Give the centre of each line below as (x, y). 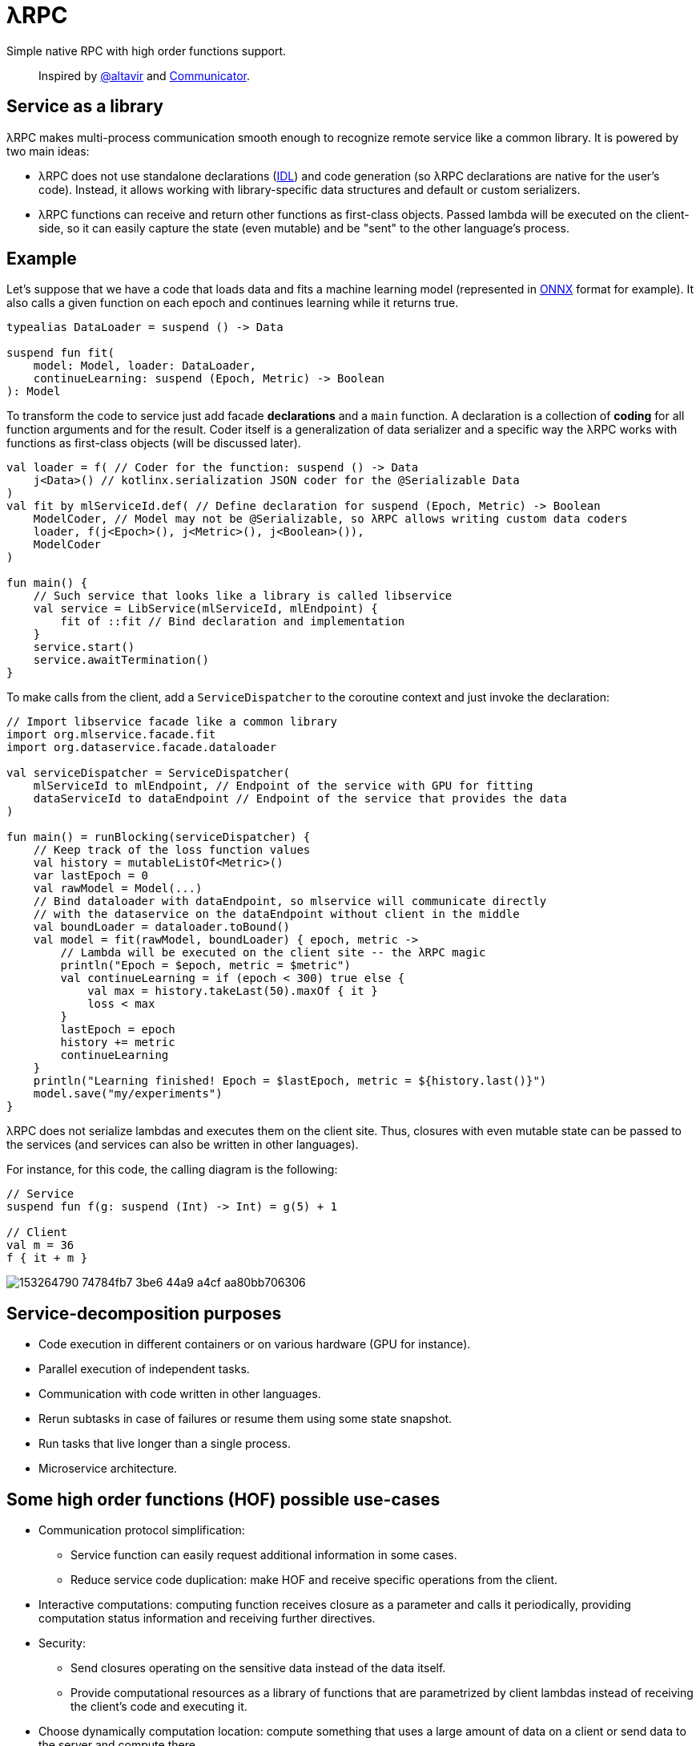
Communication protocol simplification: (142, 1530)
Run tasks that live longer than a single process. (165, 1444)
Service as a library (85, 107)
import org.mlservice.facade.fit (111, 735)
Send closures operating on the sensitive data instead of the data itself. (258, 1668)
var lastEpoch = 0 (91, 876)
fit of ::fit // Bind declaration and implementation (233, 622)
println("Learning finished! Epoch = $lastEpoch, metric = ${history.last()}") (290, 1081)
